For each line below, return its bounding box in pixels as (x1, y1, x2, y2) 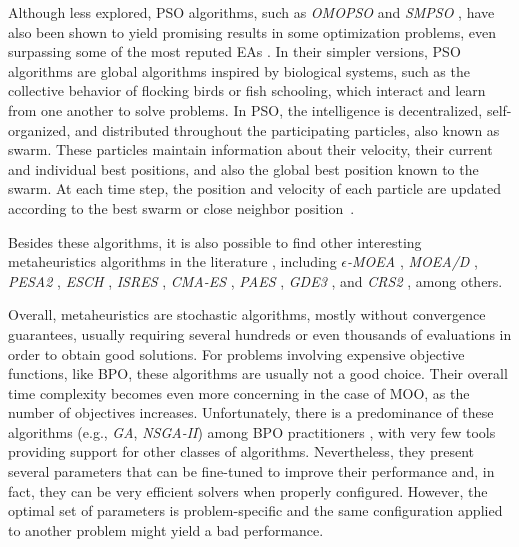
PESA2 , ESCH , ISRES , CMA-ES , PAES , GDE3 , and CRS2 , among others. (8, 270, 503, 291)
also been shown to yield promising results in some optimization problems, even (8, 21, 496, 42)
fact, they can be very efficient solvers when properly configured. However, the (8, 480, 488, 501)
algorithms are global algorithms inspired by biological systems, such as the (8, 60, 470, 81)
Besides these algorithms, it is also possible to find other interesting (8, 231, 422, 252)
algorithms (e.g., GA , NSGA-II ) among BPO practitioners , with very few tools (8, 421, 496, 442)
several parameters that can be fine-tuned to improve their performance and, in (8, 461, 495, 482)
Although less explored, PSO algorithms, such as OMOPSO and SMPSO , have (8, 2, 495, 22)
